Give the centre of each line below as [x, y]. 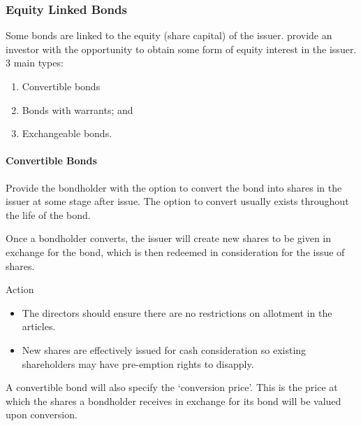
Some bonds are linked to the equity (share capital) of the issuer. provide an [169, 35]
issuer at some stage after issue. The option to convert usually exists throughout [177, 201]
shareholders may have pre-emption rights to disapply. [138, 363]
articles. [39, 326]
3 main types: [35, 63]
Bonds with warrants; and [78, 109]
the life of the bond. [48, 214]
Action [20, 289]
